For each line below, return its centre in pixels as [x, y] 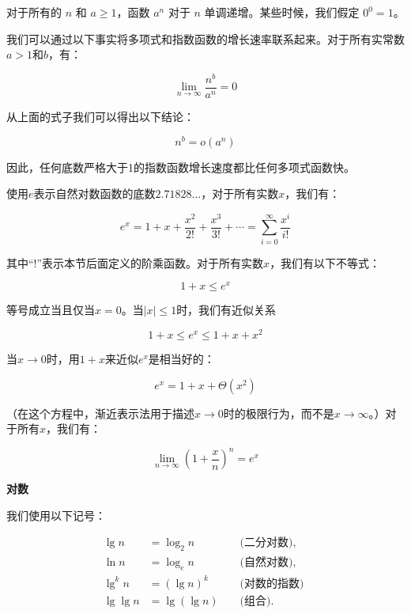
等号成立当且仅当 [51, 310]
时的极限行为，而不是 [279, 413]
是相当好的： [181, 358]
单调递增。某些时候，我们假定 [282, 12]
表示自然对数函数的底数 [94, 193]
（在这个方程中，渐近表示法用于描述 [100, 413]
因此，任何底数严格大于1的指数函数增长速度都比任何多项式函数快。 [181, 167]
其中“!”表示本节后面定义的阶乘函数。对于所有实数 [135, 262]
